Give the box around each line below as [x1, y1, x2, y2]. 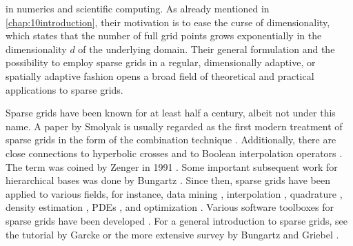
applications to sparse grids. [6, 82, 123, 96]
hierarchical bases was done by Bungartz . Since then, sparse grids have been [6, 173, 330, 187]
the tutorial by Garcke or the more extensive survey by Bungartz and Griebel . [6, 227, 339, 241]
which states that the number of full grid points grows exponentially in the [6, 28, 322, 43]
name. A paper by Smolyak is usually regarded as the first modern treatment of [6, 119, 343, 133]
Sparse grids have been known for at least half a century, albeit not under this [6, 105, 336, 120]
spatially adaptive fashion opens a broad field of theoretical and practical [6, 68, 314, 83]
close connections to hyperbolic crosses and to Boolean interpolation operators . [6, 145, 343, 160]
